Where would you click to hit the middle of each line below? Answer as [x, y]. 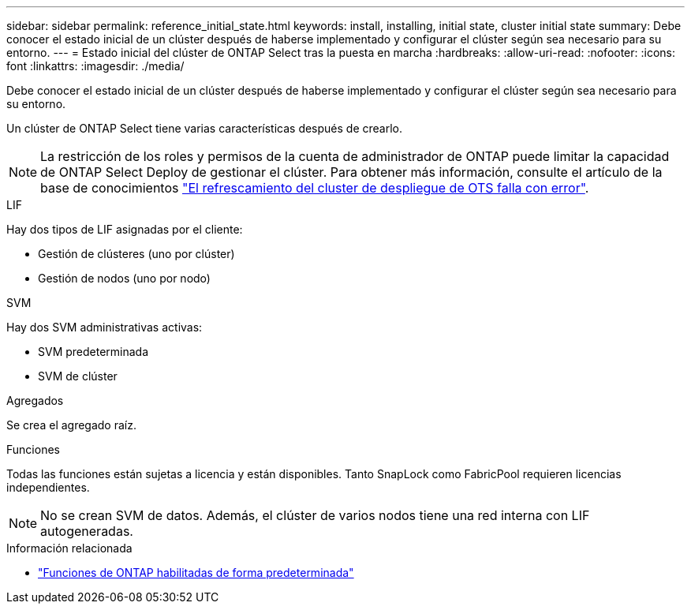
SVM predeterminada [93, 352]
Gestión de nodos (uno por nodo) [124, 278]
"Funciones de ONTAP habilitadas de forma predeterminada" [196, 573]
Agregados [35, 400]
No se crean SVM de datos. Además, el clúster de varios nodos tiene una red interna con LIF [315, 515]
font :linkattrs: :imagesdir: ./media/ [95, 66]
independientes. [48, 487]
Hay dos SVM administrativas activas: [105, 327]
